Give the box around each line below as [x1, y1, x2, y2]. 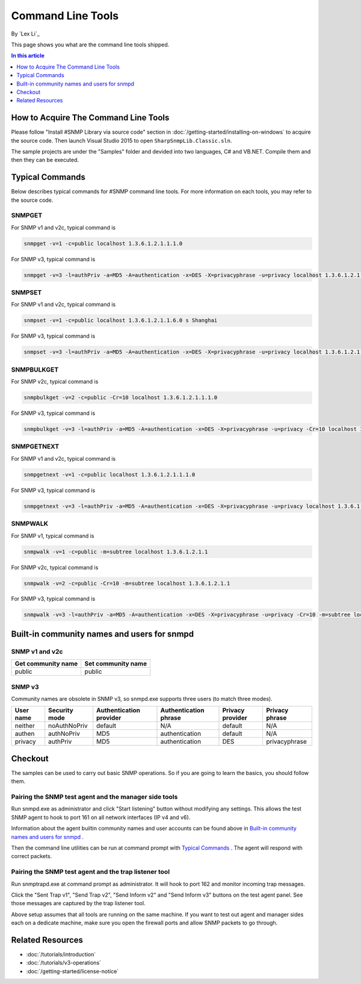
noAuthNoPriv [48, 721, 88, 730]
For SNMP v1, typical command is [11, 532, 94, 539]
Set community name [84, 659, 147, 668]
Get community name [14, 659, 78, 668]
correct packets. [11, 853, 52, 860]
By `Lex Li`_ [11, 30, 40, 37]
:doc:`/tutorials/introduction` [26, 950, 96, 958]
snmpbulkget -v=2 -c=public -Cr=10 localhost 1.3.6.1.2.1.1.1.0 [23, 394, 218, 401]
